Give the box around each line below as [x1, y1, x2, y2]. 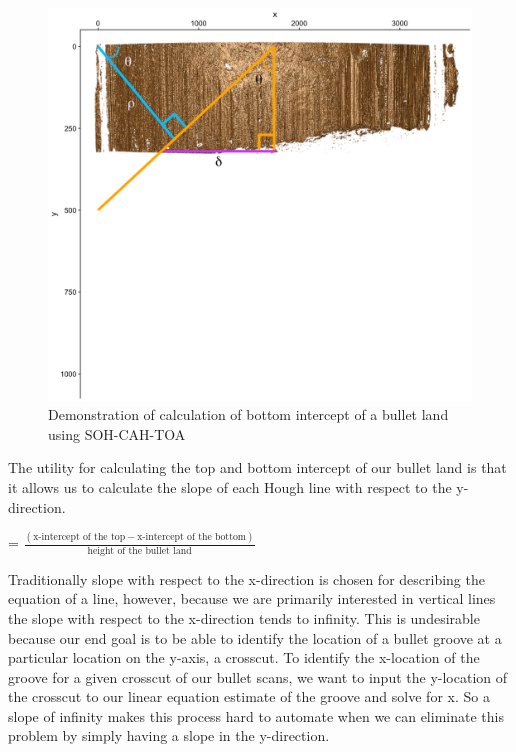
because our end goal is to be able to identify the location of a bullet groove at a [8, 627, 502, 648]
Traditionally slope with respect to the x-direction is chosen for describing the [8, 568, 485, 589]
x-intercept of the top [33, 532, 126, 543]
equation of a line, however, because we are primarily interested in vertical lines [8, 588, 496, 609]
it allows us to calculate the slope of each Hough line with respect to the [8, 476, 452, 497]
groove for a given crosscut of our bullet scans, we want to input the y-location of [8, 666, 507, 687]
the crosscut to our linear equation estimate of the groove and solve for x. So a [8, 686, 490, 707]
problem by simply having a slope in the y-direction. [8, 725, 330, 746]
